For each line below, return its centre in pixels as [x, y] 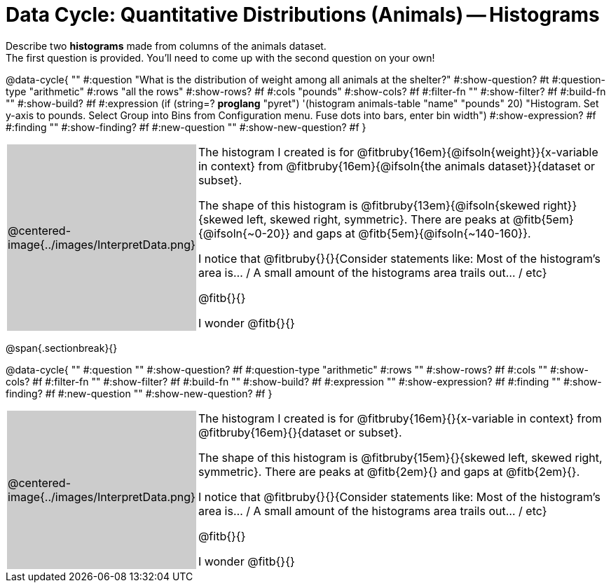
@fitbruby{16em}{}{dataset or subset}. [300, 432]
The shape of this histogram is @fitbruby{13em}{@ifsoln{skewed [369, 205]
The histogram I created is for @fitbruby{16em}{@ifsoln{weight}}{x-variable [398, 152]
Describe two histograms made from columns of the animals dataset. [166, 46]
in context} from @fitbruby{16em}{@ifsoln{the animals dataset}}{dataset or [397, 166]
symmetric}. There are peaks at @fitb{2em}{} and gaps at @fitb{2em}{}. [389, 471]
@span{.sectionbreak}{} [62, 348]
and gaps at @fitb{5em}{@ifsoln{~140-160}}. [412, 233]
